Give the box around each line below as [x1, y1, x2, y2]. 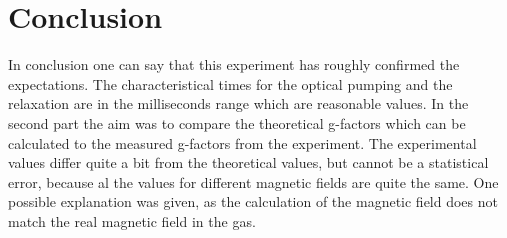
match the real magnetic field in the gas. [8, 210, 256, 231]
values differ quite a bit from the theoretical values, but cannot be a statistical [8, 152, 489, 173]
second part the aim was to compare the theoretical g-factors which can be [8, 112, 466, 133]
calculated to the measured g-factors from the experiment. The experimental [8, 132, 477, 153]
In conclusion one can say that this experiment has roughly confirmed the [8, 54, 460, 75]
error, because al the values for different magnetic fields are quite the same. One [8, 171, 499, 192]
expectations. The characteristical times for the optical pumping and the [8, 73, 453, 94]
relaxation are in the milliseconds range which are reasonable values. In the [8, 93, 469, 114]
